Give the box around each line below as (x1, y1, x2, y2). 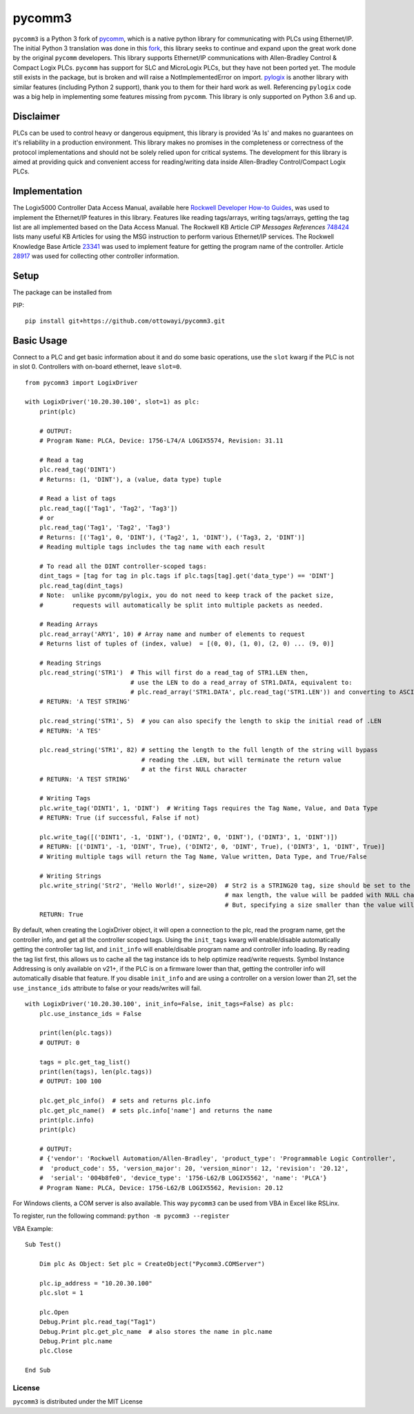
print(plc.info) (39, 1116, 95, 1124)
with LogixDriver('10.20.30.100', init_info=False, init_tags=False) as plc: (25, 1000, 295, 1008)
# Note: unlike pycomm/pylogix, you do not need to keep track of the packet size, (39, 592, 335, 599)
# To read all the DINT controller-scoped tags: (39, 563, 207, 570)
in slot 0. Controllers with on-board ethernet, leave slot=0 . (12, 363, 182, 371)
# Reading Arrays (39, 621, 98, 628)
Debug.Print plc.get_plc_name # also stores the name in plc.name (39, 1328, 273, 1335)
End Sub (25, 1366, 51, 1375)
